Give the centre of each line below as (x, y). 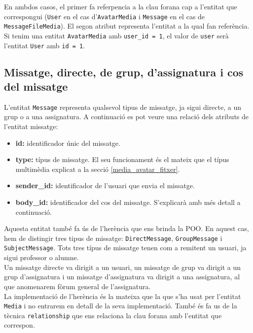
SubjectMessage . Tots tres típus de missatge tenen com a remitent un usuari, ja (125, 248)
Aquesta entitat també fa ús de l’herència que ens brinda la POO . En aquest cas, (126, 228)
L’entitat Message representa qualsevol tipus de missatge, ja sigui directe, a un (123, 107)
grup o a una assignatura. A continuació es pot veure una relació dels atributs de (126, 117)
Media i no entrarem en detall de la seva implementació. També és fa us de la (121, 306)
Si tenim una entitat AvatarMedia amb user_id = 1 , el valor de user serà (116, 35)
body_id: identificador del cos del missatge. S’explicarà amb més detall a (128, 202)
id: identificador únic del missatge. (68, 143)
